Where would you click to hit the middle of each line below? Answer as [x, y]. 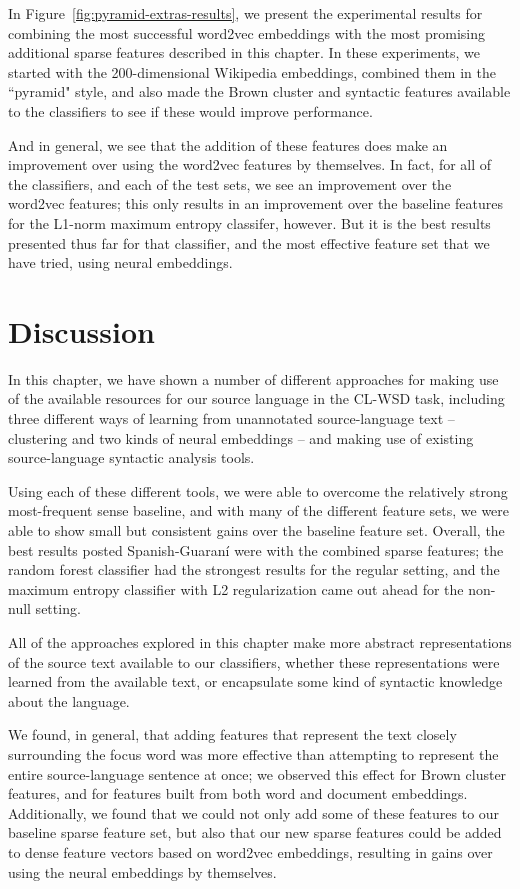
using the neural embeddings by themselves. [142, 871]
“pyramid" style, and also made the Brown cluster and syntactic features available [259, 91]
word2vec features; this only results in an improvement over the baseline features [255, 203]
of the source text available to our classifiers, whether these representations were [254, 661]
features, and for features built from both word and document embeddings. [238, 793]
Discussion [81, 330]
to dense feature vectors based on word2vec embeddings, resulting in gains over [250, 851]
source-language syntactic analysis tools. [131, 457]
